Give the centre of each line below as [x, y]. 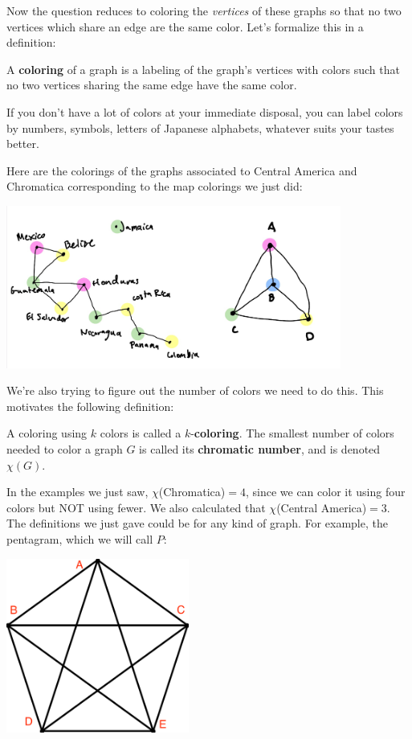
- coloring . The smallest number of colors [292, 433]
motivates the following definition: [90, 406]
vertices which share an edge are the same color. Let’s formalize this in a [185, 26]
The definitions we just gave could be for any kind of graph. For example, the [197, 523]
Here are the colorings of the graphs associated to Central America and [182, 170]
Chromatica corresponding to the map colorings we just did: [155, 186]
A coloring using [47, 433]
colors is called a [141, 433]
